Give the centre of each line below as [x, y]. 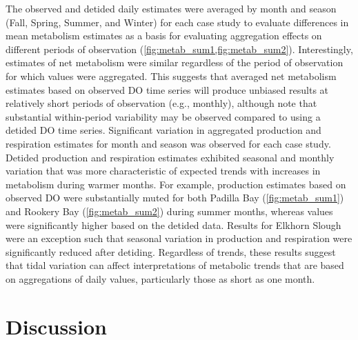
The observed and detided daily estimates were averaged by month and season [171, 8]
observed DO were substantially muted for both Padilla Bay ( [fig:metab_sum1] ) [175, 198]
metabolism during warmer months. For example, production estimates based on [176, 184]
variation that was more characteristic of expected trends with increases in [163, 171]
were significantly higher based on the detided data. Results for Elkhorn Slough [173, 224]
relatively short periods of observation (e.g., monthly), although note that [161, 103]
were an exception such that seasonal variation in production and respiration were [179, 238]
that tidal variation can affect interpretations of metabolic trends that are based [175, 265]
